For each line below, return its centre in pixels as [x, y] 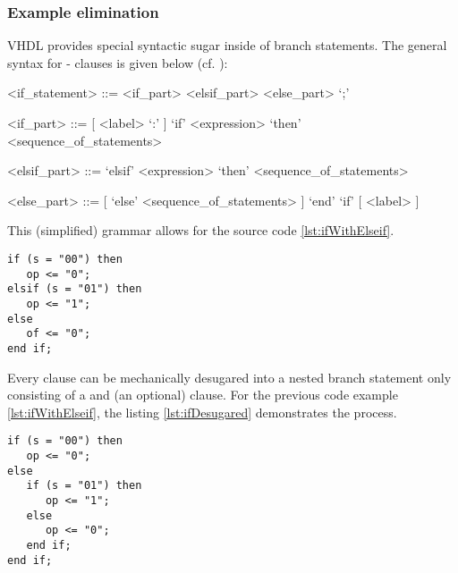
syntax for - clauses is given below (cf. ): [118, 62]
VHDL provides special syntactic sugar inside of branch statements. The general [227, 45]
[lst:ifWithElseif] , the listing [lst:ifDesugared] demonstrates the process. [202, 412]
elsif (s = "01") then [75, 289]
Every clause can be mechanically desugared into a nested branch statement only [229, 377]
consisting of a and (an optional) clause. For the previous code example [203, 395]
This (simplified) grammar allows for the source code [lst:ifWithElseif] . [201, 230]
